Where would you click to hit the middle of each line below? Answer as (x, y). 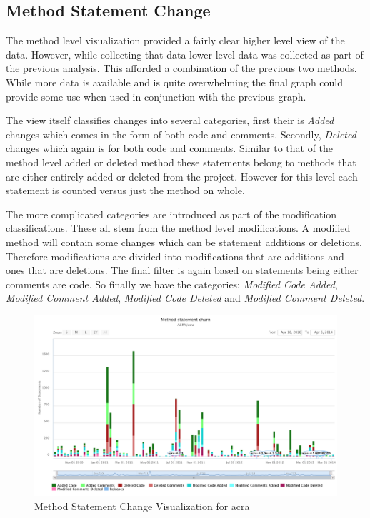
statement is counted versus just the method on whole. (125, 190)
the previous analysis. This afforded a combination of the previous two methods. (181, 68)
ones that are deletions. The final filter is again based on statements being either (182, 270)
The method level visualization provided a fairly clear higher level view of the (175, 40)
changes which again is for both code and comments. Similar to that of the (170, 148)
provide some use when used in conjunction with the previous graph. (156, 96)
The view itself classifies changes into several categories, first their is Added (170, 120)
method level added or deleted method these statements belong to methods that (181, 162)
